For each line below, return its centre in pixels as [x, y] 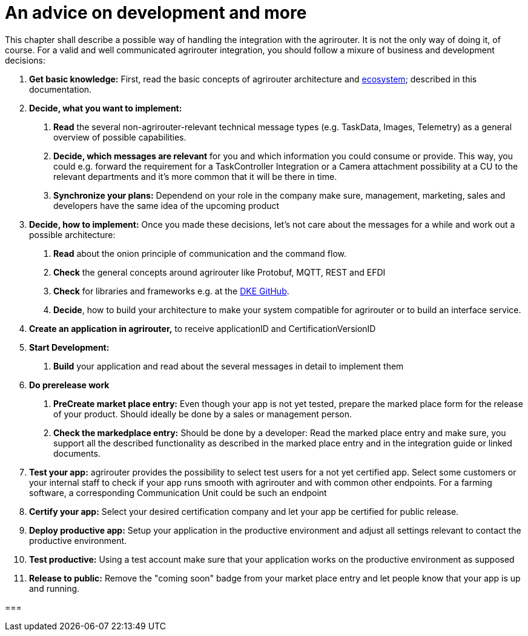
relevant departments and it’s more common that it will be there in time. [195, 176]
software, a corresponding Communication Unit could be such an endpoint [178, 492]
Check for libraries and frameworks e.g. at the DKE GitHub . [171, 291]
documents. [77, 453]
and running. [54, 588]
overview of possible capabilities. [120, 137]
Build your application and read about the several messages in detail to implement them [229, 366]
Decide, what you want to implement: [106, 108]
